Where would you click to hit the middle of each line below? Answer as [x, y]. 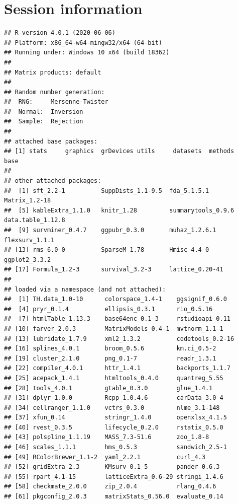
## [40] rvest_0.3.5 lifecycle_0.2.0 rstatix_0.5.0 [114, 427]
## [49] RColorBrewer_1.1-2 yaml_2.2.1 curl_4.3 [105, 457]
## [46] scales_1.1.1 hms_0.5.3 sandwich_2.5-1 [115, 447]
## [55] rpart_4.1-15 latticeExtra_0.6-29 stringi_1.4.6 [114, 477]
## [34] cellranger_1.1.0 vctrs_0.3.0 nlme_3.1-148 [112, 408]
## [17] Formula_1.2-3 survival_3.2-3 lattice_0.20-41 [114, 270]
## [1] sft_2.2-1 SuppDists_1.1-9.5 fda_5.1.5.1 [107, 191]
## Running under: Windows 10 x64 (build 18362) [87, 53]
